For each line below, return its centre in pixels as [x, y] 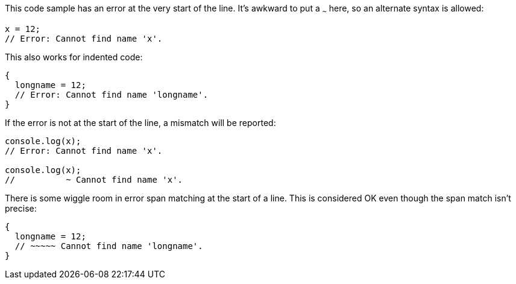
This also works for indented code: [74, 57]
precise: [21, 208]
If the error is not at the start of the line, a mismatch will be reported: [140, 122]
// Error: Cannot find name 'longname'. [112, 94]
